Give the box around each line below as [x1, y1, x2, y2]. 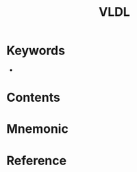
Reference [6, 153, 66, 169]
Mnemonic [6, 121, 69, 137]
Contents [6, 90, 61, 105]
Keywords [6, 43, 66, 58]
